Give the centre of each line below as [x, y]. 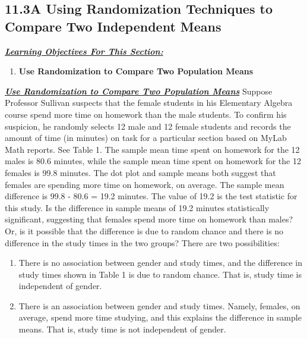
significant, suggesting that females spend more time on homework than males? [149, 219]
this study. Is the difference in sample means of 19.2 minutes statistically [137, 207]
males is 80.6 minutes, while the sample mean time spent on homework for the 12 [153, 161]
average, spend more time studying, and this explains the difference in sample [160, 317]
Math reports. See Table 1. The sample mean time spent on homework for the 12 [152, 149]
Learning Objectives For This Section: [84, 51]
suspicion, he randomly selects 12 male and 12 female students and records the [148, 126]
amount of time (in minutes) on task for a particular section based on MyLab [146, 138]
